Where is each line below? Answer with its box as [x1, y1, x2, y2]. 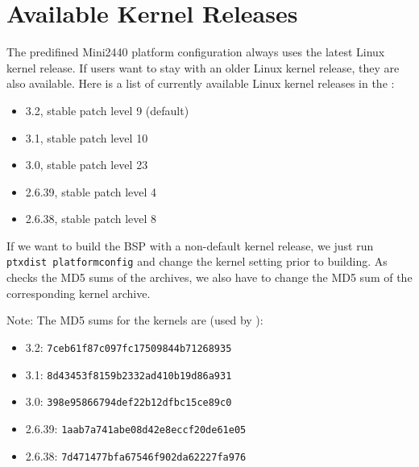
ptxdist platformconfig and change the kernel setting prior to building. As [6, 253, 388, 270]
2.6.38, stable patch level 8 [25, 210, 157, 227]
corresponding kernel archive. [6, 284, 151, 301]
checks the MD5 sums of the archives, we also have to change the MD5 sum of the [6, 269, 413, 286]
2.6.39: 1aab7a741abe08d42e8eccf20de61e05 [25, 419, 247, 436]
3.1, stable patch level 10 [25, 129, 148, 146]
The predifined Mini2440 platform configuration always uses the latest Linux [6, 43, 385, 60]
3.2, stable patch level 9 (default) [25, 101, 189, 118]
